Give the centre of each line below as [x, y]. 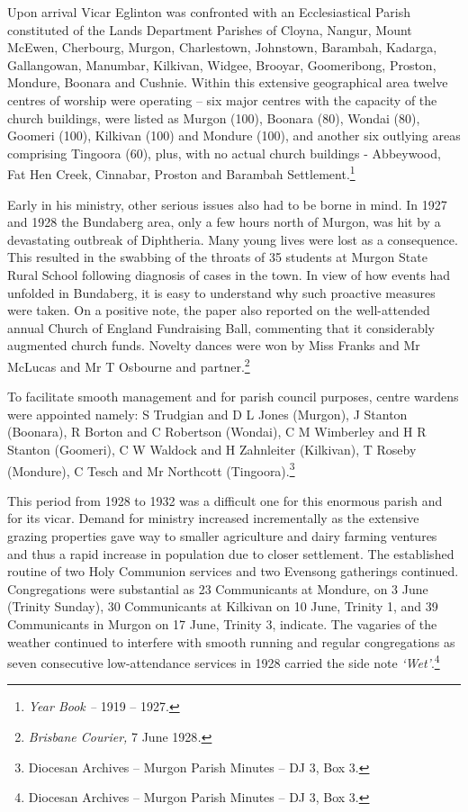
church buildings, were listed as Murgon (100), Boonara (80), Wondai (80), [214, 117]
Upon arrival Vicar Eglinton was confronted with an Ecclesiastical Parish [209, 12]
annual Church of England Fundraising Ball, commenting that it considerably [221, 327]
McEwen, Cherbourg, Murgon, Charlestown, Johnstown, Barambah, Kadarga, [222, 47]
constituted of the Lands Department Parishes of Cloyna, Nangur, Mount [210, 29]
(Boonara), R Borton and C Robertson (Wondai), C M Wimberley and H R [217, 432]
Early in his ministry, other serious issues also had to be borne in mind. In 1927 [227, 204]
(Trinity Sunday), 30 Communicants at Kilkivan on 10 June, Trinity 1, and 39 [223, 606]
